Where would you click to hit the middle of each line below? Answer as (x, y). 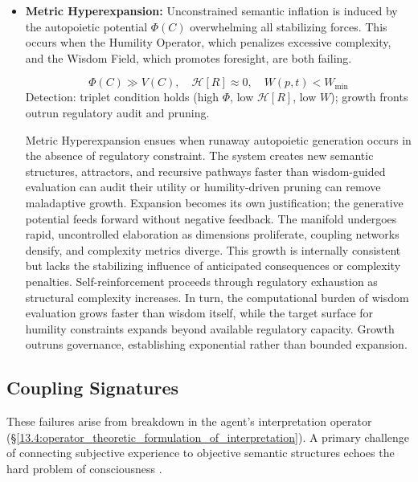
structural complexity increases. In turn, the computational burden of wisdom (217, 297)
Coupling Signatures (93, 388)
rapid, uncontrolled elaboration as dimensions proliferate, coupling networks (212, 234)
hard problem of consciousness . (84, 468)
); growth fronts (369, 97)
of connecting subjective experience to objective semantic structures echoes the (201, 453)
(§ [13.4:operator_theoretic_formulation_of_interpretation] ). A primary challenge (208, 437)
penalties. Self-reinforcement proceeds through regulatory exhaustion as (201, 281)
